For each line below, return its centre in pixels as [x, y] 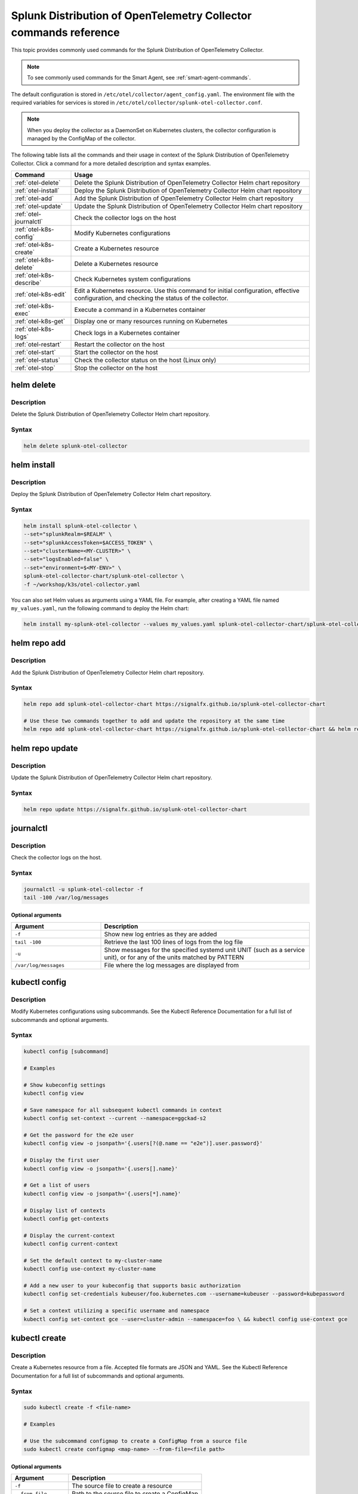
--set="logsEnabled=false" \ [66, 559]
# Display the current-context [70, 1235]
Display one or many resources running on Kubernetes [151, 322]
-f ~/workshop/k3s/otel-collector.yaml [82, 584]
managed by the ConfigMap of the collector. [81, 139]
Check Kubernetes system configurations [132, 279]
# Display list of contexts [64, 1210]
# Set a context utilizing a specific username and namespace [116, 1311]
